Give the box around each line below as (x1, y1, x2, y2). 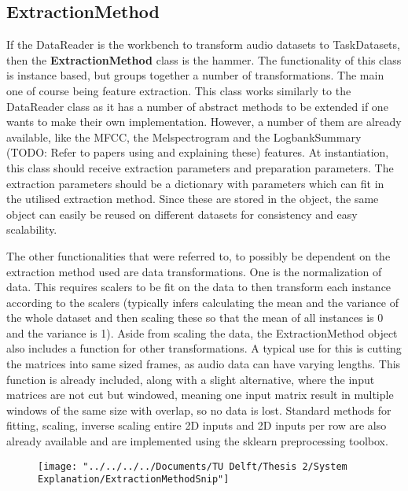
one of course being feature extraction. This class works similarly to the (6, 82, 351, 98)
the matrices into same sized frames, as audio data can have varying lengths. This (6, 356, 401, 372)
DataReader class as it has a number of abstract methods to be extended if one (6, 98, 388, 114)
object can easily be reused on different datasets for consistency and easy (6, 205, 358, 222)
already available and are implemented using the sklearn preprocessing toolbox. (6, 433, 388, 449)
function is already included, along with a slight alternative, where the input (6, 371, 375, 387)
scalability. (6, 221, 57, 238)
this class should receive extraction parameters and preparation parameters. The (6, 159, 394, 175)
